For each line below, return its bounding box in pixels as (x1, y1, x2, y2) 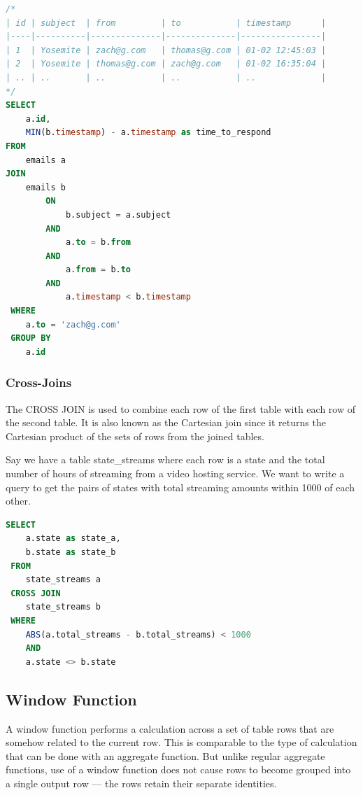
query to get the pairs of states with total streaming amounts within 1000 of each (6, 479, 355, 494)
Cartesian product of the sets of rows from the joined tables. (6, 428, 264, 443)
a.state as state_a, (25, 533, 121, 544)
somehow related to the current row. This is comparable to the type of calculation (6, 735, 357, 750)
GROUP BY (10, 333, 51, 344)
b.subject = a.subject (65, 209, 171, 220)
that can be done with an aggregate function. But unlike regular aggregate (6, 748, 325, 763)
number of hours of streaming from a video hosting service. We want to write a (6, 466, 345, 481)
